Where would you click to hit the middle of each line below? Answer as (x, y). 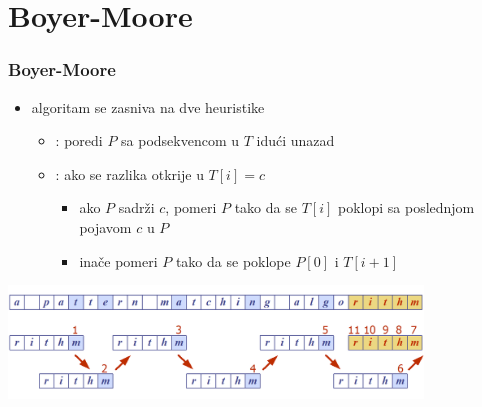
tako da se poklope (233, 260)
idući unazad (295, 140)
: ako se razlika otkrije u (129, 173)
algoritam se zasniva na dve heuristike (148, 106)
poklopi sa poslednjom (406, 207)
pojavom (105, 226)
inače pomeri (118, 260)
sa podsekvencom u (180, 140)
